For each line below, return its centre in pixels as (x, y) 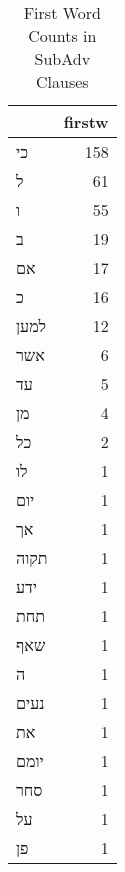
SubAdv (62, 58)
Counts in (62, 35)
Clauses (62, 81)
